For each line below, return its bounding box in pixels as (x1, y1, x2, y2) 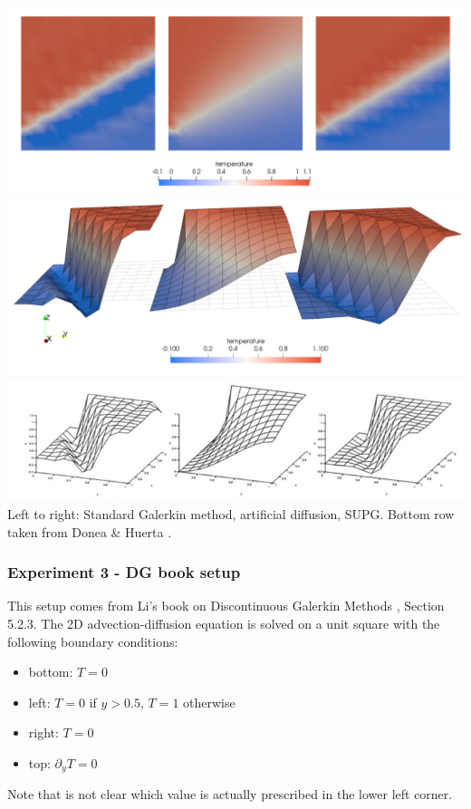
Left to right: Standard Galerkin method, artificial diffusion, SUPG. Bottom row (7, 505, 455, 524)
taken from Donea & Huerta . (7, 522, 172, 541)
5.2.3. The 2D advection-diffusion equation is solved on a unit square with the (7, 614, 440, 633)
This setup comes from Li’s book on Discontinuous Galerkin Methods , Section (7, 596, 445, 615)
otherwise (183, 692, 235, 711)
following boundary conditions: (7, 631, 178, 650)
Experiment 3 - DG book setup (7, 561, 241, 583)
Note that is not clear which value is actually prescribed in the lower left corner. (7, 785, 453, 804)
